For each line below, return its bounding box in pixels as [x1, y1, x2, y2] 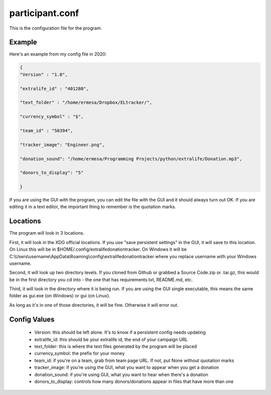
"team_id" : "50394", [20, 128, 73, 133]
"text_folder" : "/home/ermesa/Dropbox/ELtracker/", [20, 100, 153, 105]
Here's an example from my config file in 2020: [9, 51, 107, 57]
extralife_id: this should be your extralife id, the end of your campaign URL [34, 336, 188, 342]
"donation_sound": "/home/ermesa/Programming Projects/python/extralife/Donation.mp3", [20, 156, 242, 161]
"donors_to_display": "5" [20, 170, 84, 175]
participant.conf [9, 8, 79, 19]
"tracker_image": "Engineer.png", [20, 142, 105, 147]
